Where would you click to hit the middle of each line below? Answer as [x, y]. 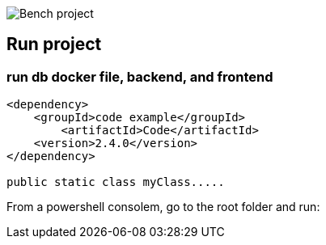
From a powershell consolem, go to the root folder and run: [163, 207]
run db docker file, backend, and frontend [140, 76]
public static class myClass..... [116, 182]
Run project [54, 44]
